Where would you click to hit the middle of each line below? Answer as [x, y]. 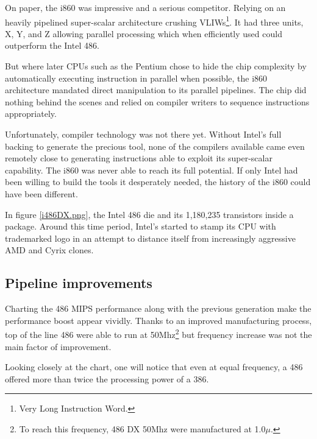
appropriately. [31, 114]
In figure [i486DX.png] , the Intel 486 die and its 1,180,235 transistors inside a [149, 214]
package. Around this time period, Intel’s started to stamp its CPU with [141, 226]
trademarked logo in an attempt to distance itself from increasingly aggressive [150, 238]
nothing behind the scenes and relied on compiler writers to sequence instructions [157, 101]
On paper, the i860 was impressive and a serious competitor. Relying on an [145, 7]
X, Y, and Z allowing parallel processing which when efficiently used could [144, 33]
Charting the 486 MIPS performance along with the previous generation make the [158, 308]
